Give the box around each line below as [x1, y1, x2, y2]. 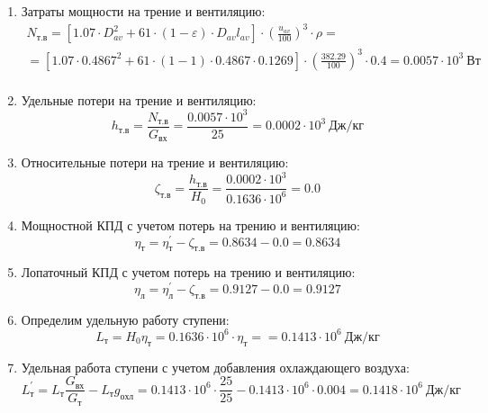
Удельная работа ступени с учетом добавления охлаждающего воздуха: [21, 357, 410, 376]
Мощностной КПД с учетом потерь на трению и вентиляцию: [21, 215, 360, 234]
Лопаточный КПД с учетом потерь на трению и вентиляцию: [21, 263, 356, 282]
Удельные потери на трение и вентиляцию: [21, 90, 257, 109]
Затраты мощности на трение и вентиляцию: [21, 2, 266, 20]
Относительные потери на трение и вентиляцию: [21, 153, 289, 172]
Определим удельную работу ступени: [21, 310, 230, 328]
